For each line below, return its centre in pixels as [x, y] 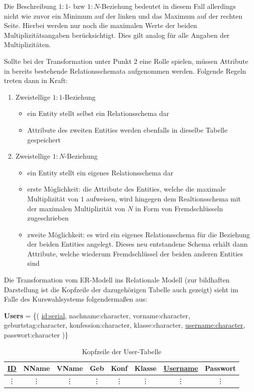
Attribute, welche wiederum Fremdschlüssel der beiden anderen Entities [135, 253]
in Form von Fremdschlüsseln [179, 208]
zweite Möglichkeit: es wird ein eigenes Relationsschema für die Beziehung [139, 234]
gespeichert [44, 139]
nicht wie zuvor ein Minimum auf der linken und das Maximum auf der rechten [123, 15]
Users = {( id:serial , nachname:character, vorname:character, [97, 315]
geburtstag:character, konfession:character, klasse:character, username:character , [125, 325]
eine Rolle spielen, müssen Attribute [194, 61]
